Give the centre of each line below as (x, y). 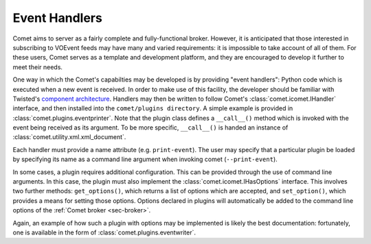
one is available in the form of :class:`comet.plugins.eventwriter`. (104, 232)
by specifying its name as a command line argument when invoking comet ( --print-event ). (145, 159)
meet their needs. (38, 67)
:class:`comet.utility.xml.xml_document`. (69, 137)
